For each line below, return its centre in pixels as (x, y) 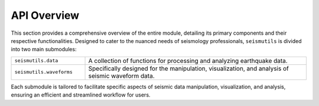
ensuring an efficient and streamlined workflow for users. (81, 95)
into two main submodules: (44, 49)
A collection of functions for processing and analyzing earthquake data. (188, 61)
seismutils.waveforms (44, 72)
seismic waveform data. (121, 75)
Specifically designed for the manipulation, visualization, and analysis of (188, 68)
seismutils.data (36, 61)
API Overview (45, 15)
